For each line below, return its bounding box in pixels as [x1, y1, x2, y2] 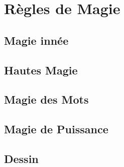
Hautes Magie [4, 62, 78, 77]
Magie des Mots [4, 92, 89, 107]
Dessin [4, 150, 39, 166]
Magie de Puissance [4, 121, 108, 137]
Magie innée [4, 32, 69, 48]
